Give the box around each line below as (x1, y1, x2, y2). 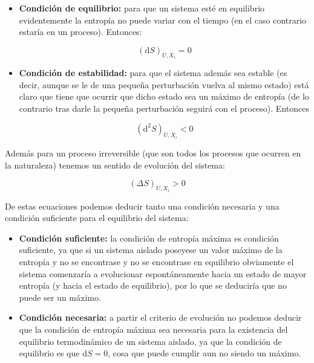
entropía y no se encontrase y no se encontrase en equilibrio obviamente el (19, 255, 294, 268)
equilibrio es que (19, 347, 80, 359)
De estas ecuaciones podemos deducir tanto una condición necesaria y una (5, 199, 280, 212)
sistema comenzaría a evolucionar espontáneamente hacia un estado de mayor (19, 267, 307, 280)
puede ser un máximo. (19, 291, 101, 303)
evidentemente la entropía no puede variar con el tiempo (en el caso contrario (19, 13, 307, 26)
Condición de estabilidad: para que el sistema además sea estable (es (19, 66, 287, 79)
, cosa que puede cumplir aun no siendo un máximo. (108, 347, 301, 359)
